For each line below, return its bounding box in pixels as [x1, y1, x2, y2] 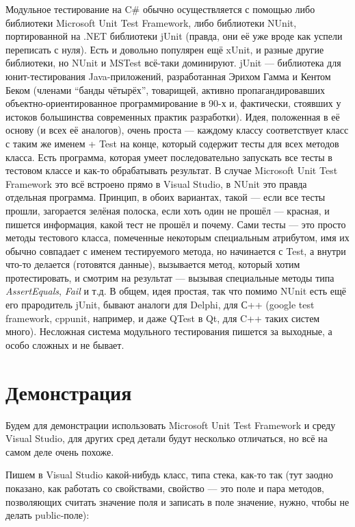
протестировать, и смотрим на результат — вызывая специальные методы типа [5, 270, 334, 284]
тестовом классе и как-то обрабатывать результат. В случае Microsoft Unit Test [5, 163, 338, 177]
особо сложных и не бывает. [5, 337, 124, 352]
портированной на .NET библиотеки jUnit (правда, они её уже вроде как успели [5, 29, 343, 43]
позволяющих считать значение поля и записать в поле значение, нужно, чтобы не [5, 494, 350, 508]
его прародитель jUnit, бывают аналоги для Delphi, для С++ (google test [5, 297, 315, 312]
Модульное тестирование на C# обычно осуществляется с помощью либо [5, 2, 315, 16]
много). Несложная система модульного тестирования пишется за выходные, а [5, 324, 332, 339]
